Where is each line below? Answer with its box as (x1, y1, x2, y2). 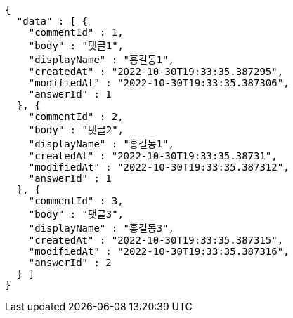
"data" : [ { (16, 15, 89, 27)
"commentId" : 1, (28, 27, 124, 38)
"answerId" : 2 (28, 257, 112, 268)
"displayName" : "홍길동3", (28, 223, 174, 234)
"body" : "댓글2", (28, 124, 124, 135)
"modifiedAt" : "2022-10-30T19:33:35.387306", (28, 77, 289, 88)
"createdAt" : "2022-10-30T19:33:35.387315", (28, 234, 284, 246)
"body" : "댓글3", (28, 208, 124, 220)
